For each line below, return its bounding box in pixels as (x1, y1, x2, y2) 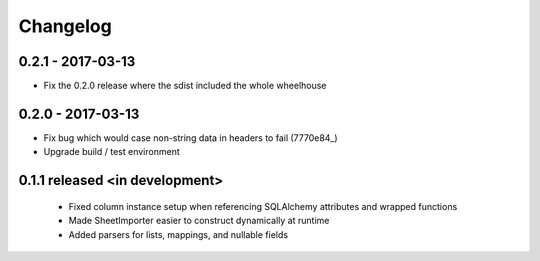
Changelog (18, 15, 112, 37)
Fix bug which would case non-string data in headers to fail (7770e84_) (43, 131, 339, 144)
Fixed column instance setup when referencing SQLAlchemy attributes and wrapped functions (68, 200, 458, 212)
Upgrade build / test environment (43, 146, 180, 158)
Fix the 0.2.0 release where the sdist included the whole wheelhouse (43, 80, 327, 92)
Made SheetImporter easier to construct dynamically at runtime (68, 215, 330, 227)
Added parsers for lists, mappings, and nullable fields (68, 228, 289, 240)
